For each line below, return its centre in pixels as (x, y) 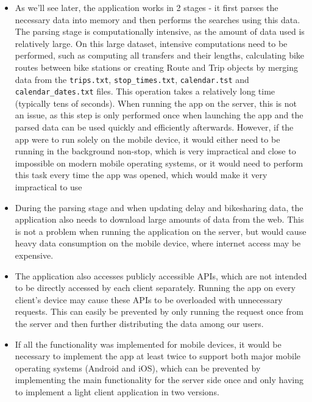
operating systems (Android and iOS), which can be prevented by (138, 368)
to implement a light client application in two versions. (117, 391)
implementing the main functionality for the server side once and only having (159, 380)
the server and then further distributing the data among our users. (139, 323)
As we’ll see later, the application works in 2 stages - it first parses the (147, 7)
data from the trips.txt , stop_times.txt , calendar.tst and (132, 79)
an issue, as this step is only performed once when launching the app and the (159, 115)
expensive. (34, 255)
